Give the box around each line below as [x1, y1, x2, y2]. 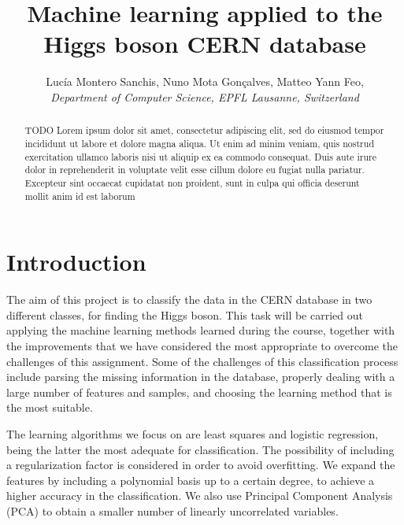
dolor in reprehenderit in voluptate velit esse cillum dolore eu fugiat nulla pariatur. [24, 163, 365, 176]
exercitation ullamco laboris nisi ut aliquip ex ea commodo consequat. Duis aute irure [24, 150, 376, 163]
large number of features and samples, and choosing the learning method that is [6, 383, 392, 400]
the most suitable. [6, 399, 93, 416]
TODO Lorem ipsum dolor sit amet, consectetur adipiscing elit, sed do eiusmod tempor [24, 124, 384, 137]
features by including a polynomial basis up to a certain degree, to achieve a [6, 471, 375, 488]
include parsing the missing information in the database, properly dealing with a [6, 368, 395, 385]
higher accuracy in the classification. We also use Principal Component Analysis [6, 487, 393, 504]
